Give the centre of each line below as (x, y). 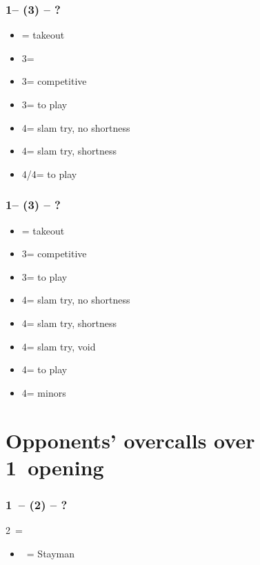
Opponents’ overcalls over (130, 440)
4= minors (44, 392)
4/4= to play (49, 174)
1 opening (55, 467)
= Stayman (51, 553)
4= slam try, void (59, 346)
